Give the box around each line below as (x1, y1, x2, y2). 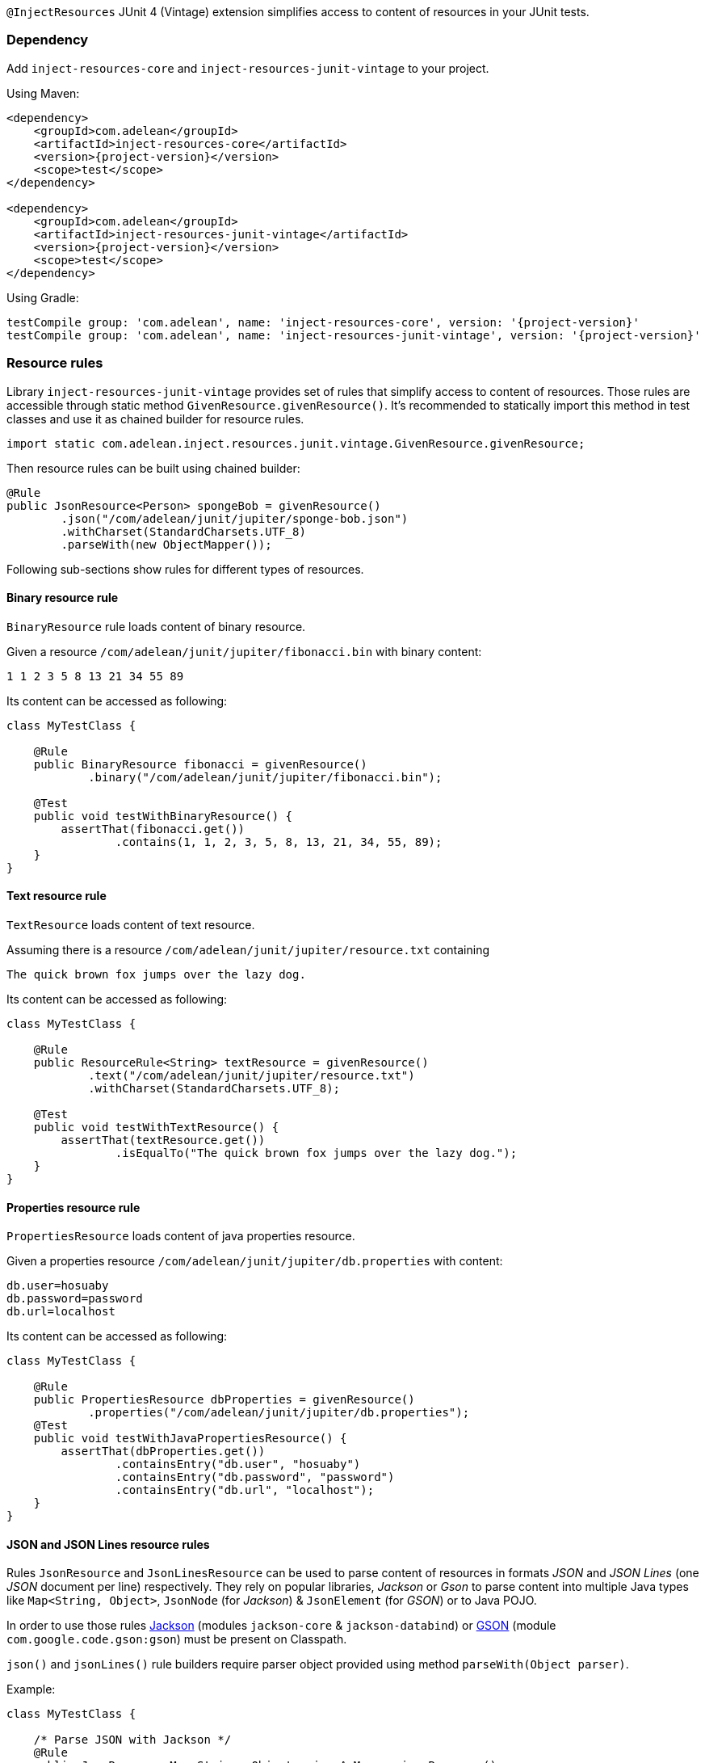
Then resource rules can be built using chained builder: (6, 461, 300, 475)
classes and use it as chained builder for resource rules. (6, 411, 304, 426)
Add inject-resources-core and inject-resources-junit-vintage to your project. (6, 61, 489, 75)
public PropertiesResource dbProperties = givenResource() (33, 1393, 415, 1407)
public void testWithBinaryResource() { (33, 809, 293, 823)
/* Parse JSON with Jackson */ (33, 1733, 232, 1747)
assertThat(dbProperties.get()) (61, 1445, 266, 1458)
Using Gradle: (6, 290, 79, 305)
